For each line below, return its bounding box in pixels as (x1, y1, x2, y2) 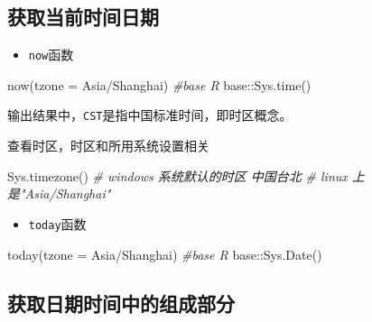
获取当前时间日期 (7, 3, 159, 31)
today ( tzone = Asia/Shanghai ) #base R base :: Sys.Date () (7, 244, 322, 263)
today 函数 (28, 214, 87, 233)
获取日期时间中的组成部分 (7, 289, 235, 317)
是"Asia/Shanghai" (7, 184, 111, 203)
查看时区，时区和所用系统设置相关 (7, 136, 209, 155)
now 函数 (28, 45, 74, 64)
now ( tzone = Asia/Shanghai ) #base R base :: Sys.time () (7, 75, 312, 94)
